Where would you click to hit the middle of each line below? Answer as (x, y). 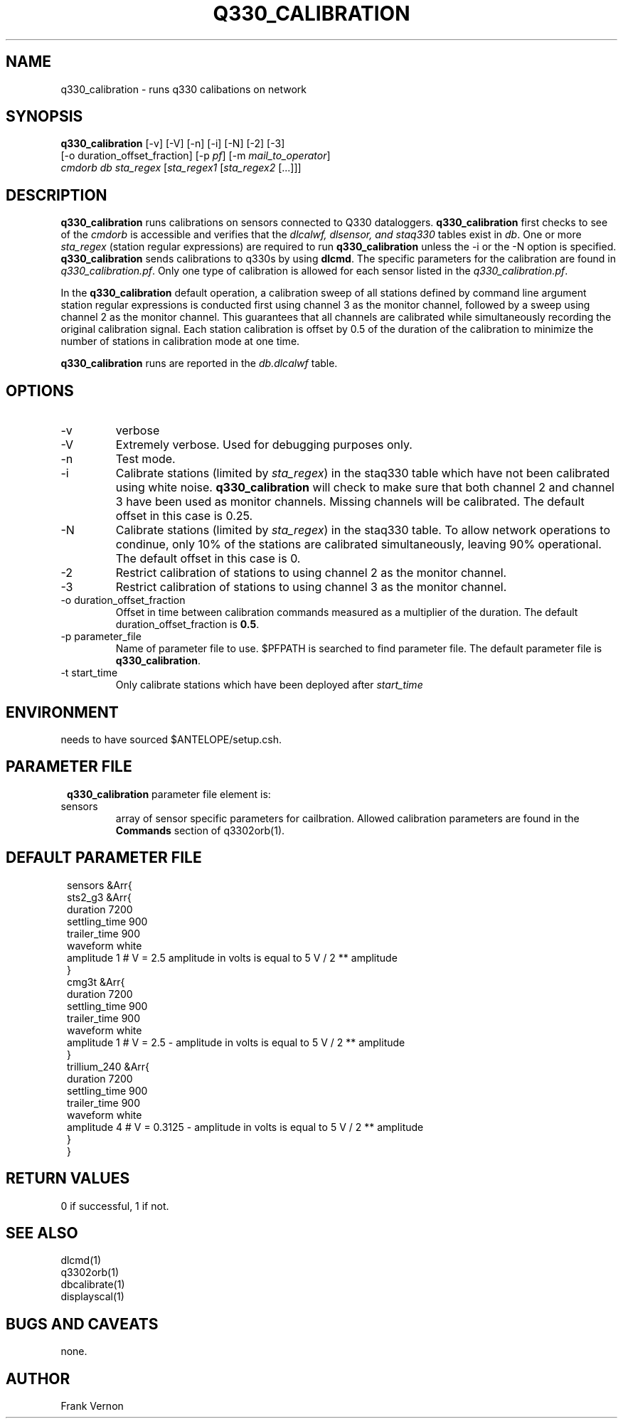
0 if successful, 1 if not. (115, 1206)
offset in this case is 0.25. (184, 516)
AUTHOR (38, 1378)
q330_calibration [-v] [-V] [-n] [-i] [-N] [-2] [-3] (173, 144)
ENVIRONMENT (62, 712)
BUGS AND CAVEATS (82, 1324)
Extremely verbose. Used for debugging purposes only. (264, 445)
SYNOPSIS (44, 117)
